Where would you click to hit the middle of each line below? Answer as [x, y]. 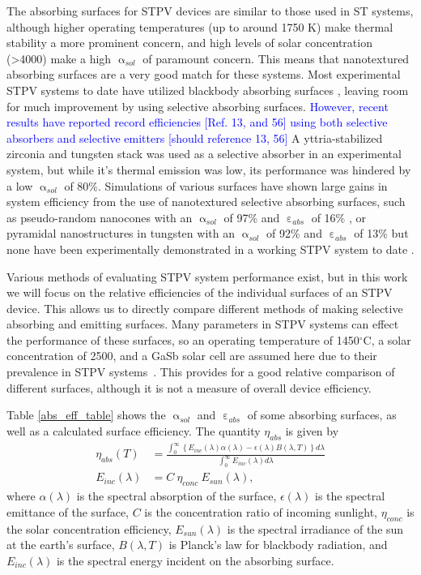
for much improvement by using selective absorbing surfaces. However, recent [198, 106]
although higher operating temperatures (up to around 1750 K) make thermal [200, 26]
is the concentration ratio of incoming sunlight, [261, 511]
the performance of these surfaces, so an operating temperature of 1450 [183, 339]
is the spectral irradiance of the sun [315, 528]
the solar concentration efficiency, [89, 528]
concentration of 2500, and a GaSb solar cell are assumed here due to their [192, 356]
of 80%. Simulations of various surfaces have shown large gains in [226, 185]
